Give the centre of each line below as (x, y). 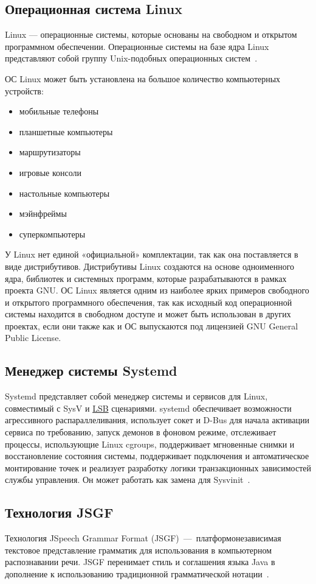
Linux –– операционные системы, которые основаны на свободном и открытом (151, 34)
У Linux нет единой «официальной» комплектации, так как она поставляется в (152, 254)
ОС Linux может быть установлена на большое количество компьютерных (143, 78)
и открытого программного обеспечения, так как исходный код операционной (149, 302)
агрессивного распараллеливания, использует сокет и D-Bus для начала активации (157, 420)
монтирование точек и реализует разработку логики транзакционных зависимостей (158, 467)
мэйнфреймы (43, 213)
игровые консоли (50, 172)
